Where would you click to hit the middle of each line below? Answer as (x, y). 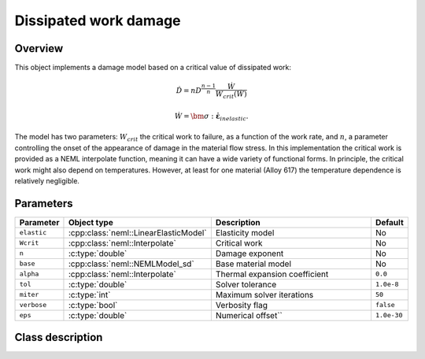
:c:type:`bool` (93, 305)
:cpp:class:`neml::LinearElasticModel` (138, 232)
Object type (91, 222)
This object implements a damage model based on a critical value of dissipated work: (153, 68)
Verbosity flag (241, 305)
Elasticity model (245, 232)
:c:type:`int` (89, 294)
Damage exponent (249, 254)
